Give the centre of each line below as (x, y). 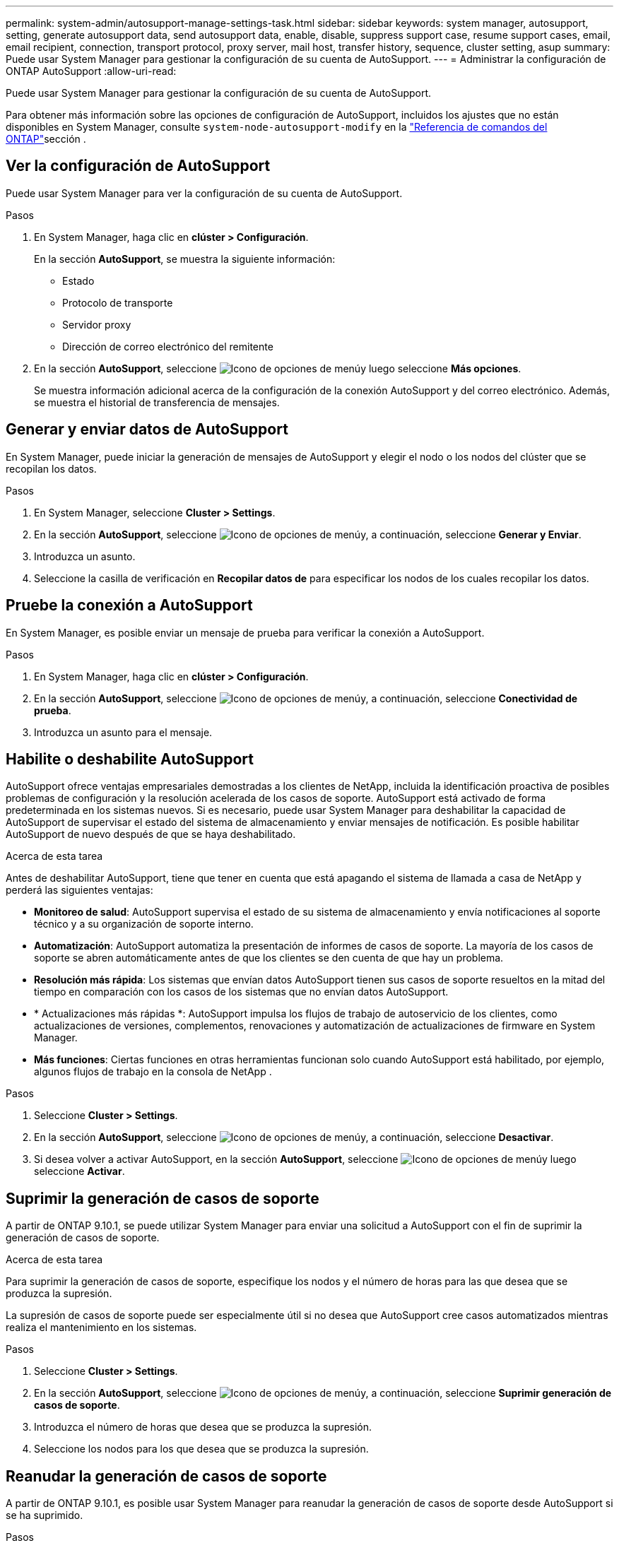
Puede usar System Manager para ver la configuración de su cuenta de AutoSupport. (204, 193)
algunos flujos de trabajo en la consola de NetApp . (153, 1072)
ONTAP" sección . (46, 139)
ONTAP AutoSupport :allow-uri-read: (91, 71)
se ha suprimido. (45, 1515)
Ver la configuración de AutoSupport (138, 166)
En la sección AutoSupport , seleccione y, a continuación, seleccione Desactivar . (294, 1137)
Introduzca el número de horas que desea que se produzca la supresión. (203, 1427)
